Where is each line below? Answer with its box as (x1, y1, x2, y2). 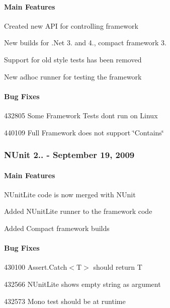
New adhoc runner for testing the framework (4, 71, 142, 82)
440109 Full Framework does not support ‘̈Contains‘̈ (4, 127, 164, 137)
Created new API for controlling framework (4, 20, 138, 31)
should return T (93, 262, 142, 272)
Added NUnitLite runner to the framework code (4, 206, 152, 216)
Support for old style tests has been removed (4, 54, 142, 64)
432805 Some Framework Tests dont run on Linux (4, 110, 158, 120)
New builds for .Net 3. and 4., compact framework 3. (4, 37, 166, 48)
